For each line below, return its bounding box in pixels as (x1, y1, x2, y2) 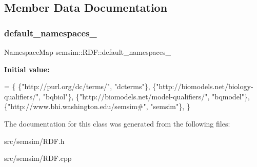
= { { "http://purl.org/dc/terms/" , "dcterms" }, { (4, 81, 156, 92)
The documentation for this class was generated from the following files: (4, 118, 230, 129)
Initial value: (4, 64, 50, 74)
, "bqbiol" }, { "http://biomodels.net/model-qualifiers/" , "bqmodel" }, (38, 91, 250, 101)
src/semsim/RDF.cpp (4, 153, 72, 163)
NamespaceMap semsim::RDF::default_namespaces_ (4, 47, 171, 57)
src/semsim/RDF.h (4, 135, 65, 146)
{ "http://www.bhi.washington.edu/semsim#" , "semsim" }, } (4, 101, 190, 112)
